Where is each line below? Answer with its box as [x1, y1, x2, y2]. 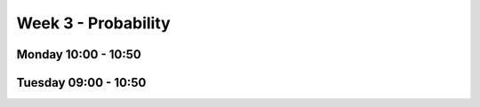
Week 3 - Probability [16, 13, 171, 33]
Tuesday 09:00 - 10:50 [16, 75, 147, 90]
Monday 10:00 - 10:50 [16, 47, 141, 62]
